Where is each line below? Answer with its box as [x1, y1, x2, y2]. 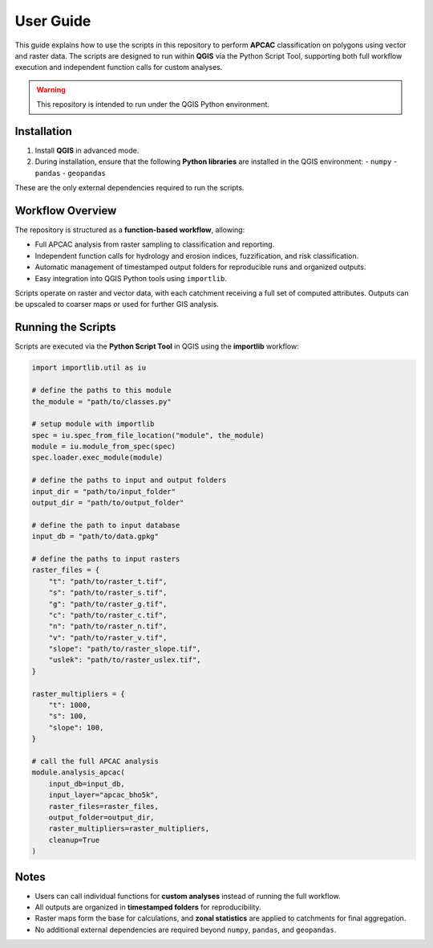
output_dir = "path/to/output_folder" [31, 498, 184, 508]
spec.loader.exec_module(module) [31, 453, 164, 462]
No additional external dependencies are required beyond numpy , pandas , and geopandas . [34, 925, 337, 934]
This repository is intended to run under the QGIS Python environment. [36, 100, 270, 109]
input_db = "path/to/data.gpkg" [31, 532, 160, 541]
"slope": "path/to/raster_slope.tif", [48, 644, 201, 654]
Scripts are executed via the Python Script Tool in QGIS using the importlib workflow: [14, 341, 300, 351]
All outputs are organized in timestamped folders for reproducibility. [34, 902, 261, 912]
